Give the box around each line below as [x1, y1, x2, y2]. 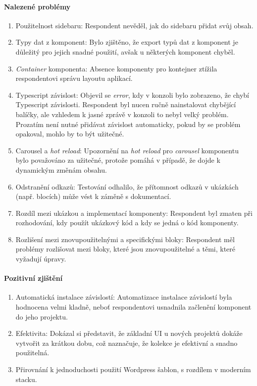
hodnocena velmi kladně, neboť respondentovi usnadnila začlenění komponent [15, 302, 252, 312]
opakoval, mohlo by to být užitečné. [15, 129, 124, 139]
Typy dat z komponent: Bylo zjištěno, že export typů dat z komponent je [15, 37, 238, 47]
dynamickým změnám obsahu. [15, 164, 107, 175]
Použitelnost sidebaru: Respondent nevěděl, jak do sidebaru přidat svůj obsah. [15, 20, 254, 30]
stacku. [15, 374, 37, 384]
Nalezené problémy [4, 1, 71, 11]
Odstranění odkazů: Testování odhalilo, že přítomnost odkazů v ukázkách [15, 181, 239, 192]
